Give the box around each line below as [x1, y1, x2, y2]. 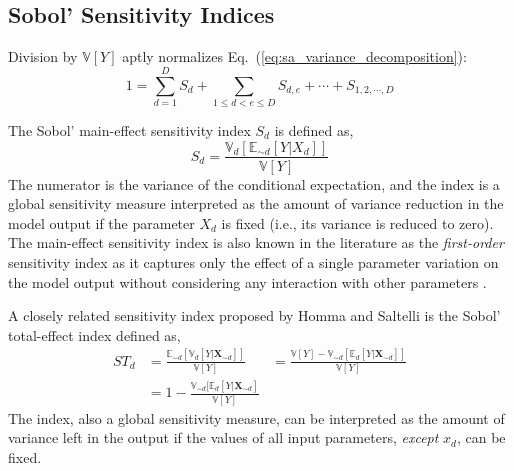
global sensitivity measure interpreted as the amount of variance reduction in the [8, 193, 504, 214]
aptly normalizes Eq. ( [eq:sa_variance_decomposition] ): [122, 46, 467, 67]
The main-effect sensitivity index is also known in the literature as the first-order [8, 232, 504, 253]
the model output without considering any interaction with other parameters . [8, 271, 487, 292]
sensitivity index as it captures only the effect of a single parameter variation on [8, 251, 499, 272]
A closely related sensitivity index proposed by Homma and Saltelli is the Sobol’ [8, 305, 501, 326]
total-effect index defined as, [8, 324, 181, 345]
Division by [8, 46, 78, 67]
